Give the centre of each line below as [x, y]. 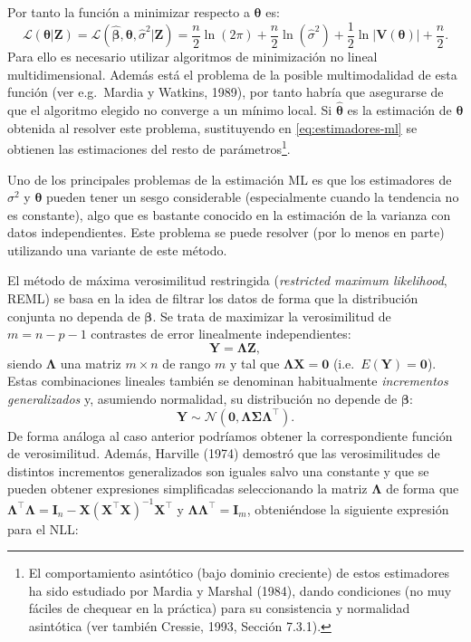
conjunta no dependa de [74, 316]
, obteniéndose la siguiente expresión [348, 508]
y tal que [255, 363]
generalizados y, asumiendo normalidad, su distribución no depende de [202, 399]
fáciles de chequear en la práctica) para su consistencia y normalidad [219, 608]
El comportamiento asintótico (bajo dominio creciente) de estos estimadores [239, 573]
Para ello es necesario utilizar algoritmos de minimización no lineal [192, 57]
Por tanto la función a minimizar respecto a [129, 12]
